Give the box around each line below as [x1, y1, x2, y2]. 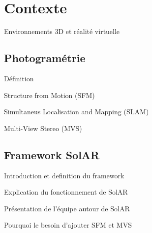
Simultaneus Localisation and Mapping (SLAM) [4, 106, 149, 117]
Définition [4, 73, 34, 83]
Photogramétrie [4, 50, 86, 66]
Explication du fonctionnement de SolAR [4, 187, 128, 197]
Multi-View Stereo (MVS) [4, 123, 82, 133]
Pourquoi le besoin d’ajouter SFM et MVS [4, 220, 132, 230]
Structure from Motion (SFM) [4, 90, 95, 100]
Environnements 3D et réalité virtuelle [4, 26, 120, 36]
